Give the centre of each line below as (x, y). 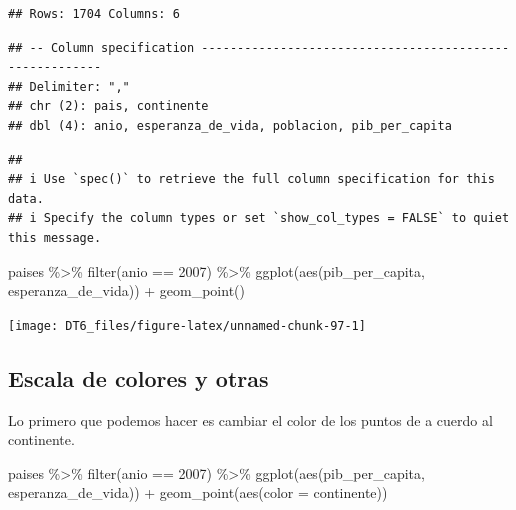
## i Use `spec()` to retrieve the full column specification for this (251, 179)
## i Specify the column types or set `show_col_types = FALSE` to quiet (259, 218)
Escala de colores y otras (138, 377)
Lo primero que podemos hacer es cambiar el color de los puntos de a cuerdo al (250, 419)
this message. (55, 237)
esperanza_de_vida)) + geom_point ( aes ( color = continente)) (198, 492)
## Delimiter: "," (69, 86)
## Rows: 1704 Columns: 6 (94, 14)
